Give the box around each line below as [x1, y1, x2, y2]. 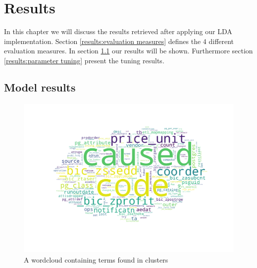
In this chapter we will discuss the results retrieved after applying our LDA [4, 26, 232, 37]
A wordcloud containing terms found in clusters [24, 254, 168, 265]
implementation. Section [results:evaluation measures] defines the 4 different [4, 36, 234, 46]
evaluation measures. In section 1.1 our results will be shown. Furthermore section [4, 45, 253, 56]
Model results [4, 79, 76, 94]
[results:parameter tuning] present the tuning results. [4, 55, 164, 65]
